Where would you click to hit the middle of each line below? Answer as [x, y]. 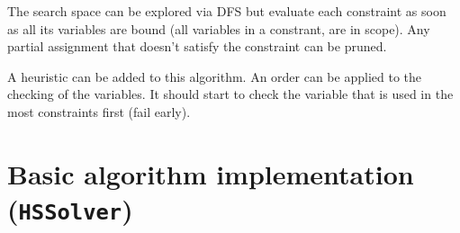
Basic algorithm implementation [211, 173]
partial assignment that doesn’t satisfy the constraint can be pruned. [197, 46]
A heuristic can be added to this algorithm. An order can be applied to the [214, 76]
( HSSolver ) [70, 208]
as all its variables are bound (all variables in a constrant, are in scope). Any [219, 28]
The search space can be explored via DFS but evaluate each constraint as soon [227, 11]
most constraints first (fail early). [99, 111]
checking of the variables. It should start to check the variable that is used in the [230, 94]
